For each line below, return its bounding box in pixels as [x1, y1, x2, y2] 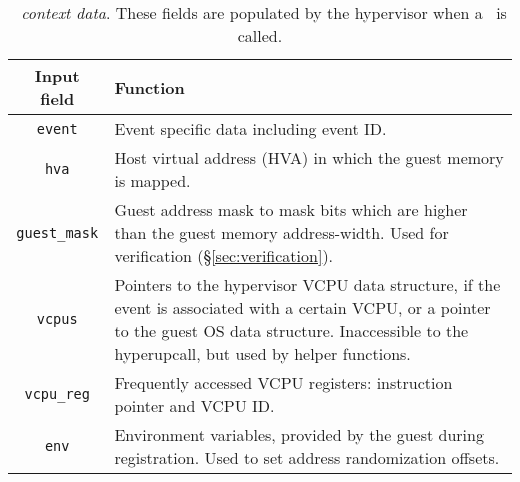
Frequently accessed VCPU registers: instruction [114, 371, 453, 394]
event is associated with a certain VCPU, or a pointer [114, 296, 491, 319]
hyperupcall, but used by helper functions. [114, 342, 411, 365]
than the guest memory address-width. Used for [114, 221, 449, 244]
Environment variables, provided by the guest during [114, 423, 484, 446]
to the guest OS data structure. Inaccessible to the [114, 319, 469, 342]
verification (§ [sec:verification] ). [114, 244, 334, 267]
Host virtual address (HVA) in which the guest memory [114, 146, 504, 169]
